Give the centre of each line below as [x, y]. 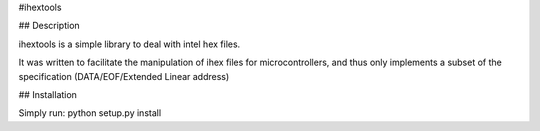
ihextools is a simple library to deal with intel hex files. [129, 44]
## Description [49, 26]
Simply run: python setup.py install [90, 113]
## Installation [47, 94]
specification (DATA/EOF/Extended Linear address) [124, 76]
